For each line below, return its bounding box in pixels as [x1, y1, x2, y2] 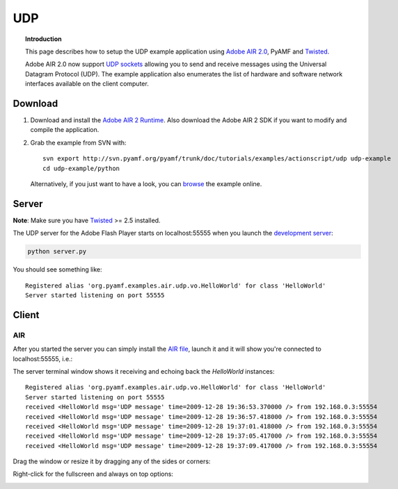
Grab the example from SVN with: [30, 138, 127, 147]
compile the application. [30, 126, 99, 134]
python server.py [27, 247, 87, 256]
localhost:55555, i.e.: [13, 354, 73, 363]
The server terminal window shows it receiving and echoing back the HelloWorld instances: [13, 367, 275, 375]
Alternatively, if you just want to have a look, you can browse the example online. [30, 179, 262, 188]
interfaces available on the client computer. [25, 80, 149, 88]
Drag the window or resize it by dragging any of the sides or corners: [13, 457, 211, 465]
